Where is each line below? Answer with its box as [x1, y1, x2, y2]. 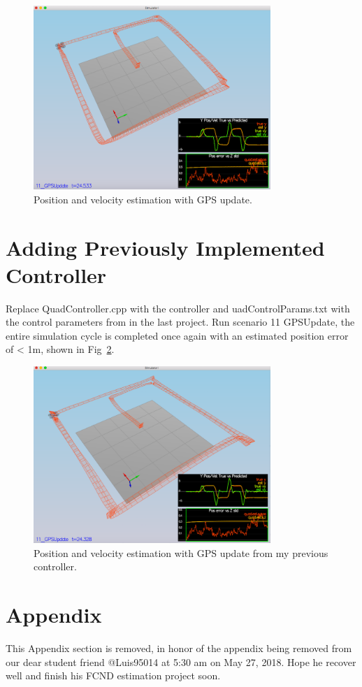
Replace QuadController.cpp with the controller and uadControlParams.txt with [6, 301, 350, 315]
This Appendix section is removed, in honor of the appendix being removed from [6, 641, 352, 656]
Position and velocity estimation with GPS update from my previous [34, 545, 328, 560]
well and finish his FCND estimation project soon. [6, 668, 221, 683]
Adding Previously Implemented [6, 233, 325, 261]
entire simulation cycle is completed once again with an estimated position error [6, 328, 349, 342]
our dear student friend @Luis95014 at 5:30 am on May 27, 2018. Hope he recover [6, 654, 356, 669]
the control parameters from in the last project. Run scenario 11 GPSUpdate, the [6, 314, 355, 329]
